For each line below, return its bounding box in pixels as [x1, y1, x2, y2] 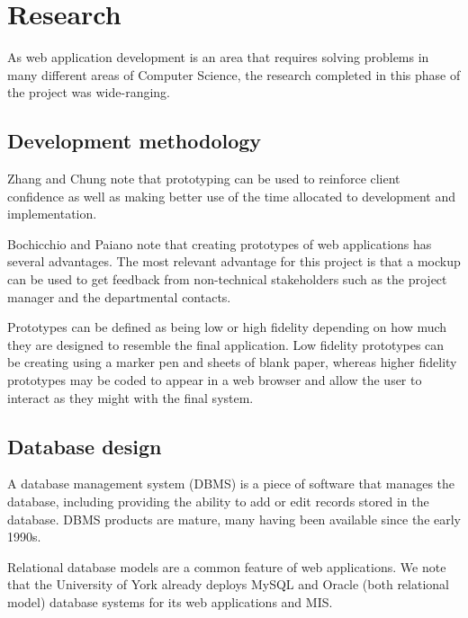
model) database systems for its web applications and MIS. [7, 593, 333, 611]
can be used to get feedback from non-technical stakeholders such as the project [7, 270, 447, 289]
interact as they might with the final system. [7, 388, 254, 407]
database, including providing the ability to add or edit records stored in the [7, 492, 429, 511]
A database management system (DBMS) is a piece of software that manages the [7, 474, 455, 493]
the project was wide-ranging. [7, 83, 170, 102]
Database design [7, 432, 162, 460]
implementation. [7, 204, 97, 223]
